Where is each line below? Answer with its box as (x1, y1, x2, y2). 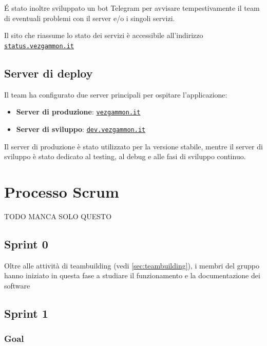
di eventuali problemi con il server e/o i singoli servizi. (4, 12, 175, 23)
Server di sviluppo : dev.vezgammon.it (16, 123, 146, 134)
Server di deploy (4, 65, 93, 81)
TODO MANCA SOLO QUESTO (4, 210, 112, 221)
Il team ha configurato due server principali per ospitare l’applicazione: (4, 89, 227, 100)
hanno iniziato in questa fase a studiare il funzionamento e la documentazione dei (4, 270, 260, 281)
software (4, 280, 30, 291)
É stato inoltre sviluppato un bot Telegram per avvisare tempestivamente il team (4, 3, 260, 13)
